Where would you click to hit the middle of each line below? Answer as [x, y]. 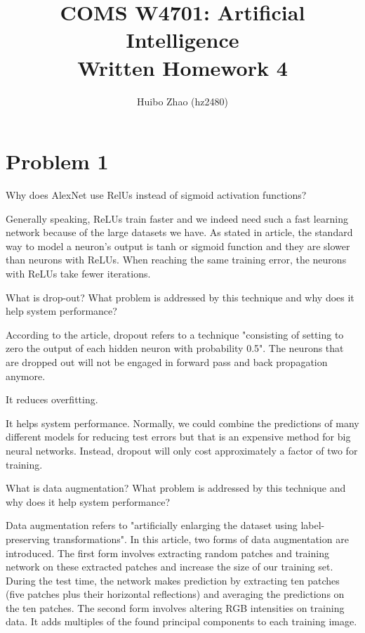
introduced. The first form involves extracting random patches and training [167, 553]
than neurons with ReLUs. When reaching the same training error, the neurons [176, 260]
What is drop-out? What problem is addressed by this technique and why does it [180, 297]
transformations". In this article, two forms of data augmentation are [201, 539]
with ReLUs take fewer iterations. [78, 273]
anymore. [26, 376]
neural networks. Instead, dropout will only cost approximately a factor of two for [182, 450]
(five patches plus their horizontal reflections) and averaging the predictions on [175, 594]
